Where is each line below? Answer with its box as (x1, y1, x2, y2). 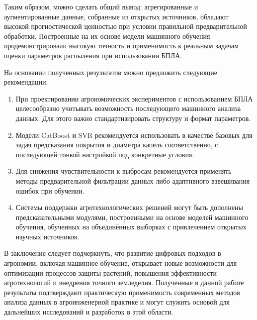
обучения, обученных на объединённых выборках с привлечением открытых (15, 221, 247, 232)
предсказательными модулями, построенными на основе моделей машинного (15, 212, 249, 222)
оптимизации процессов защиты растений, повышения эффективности (4, 267, 217, 278)
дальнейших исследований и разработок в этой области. (4, 307, 173, 317)
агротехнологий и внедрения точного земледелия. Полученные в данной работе (4, 277, 244, 288)
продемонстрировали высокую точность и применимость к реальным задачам (4, 40, 239, 51)
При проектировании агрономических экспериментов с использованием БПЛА (15, 93, 253, 104)
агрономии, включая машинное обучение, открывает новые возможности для (4, 258, 237, 268)
